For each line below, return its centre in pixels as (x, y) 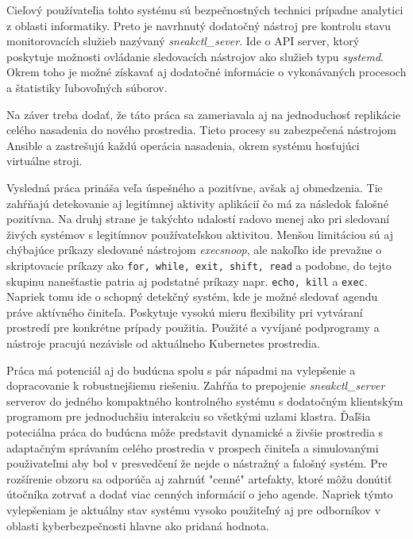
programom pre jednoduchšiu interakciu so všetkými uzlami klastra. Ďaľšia (189, 416)
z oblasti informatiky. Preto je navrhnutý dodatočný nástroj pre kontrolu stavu (199, 25)
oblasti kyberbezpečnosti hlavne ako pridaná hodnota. (138, 525)
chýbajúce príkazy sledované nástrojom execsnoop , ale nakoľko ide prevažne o (194, 250)
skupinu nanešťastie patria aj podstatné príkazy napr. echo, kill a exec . (187, 281)
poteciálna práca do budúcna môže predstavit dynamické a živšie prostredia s (195, 431)
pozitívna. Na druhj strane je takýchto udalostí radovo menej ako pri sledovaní (198, 219)
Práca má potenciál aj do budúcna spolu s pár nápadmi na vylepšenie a (181, 370)
